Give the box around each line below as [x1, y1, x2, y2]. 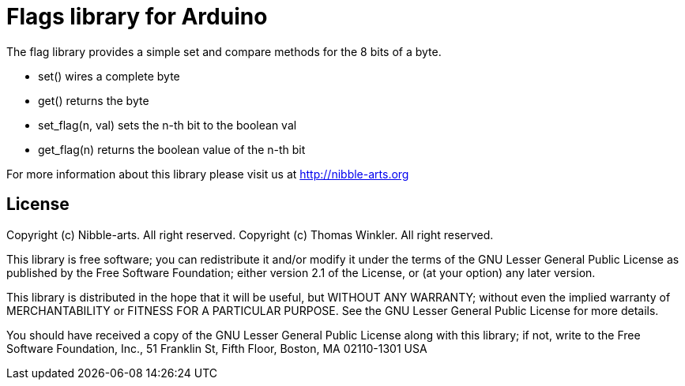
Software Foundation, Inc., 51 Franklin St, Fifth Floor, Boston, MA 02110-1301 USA [6, 341, 427, 355]
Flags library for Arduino [6, 3, 268, 30]
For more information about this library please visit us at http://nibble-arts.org [6, 167, 409, 181]
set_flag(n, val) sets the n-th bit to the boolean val [38, 118, 297, 132]
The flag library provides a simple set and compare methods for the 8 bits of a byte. [6, 44, 442, 58]
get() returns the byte [38, 93, 149, 107]
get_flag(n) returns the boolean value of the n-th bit [38, 142, 306, 156]
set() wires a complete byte [38, 69, 180, 83]
